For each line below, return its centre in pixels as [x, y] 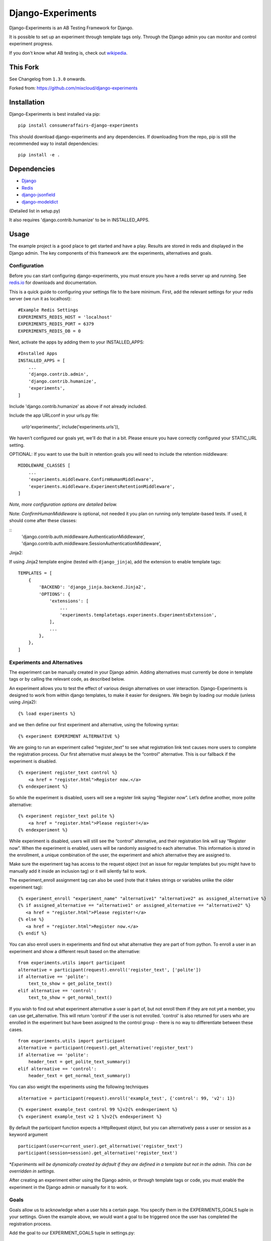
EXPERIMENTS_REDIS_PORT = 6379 [56, 324]
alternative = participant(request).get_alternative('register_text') [106, 1048]
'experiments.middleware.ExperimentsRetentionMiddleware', [102, 486]
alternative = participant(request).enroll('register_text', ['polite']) [110, 970]
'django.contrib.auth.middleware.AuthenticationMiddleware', [83, 537]
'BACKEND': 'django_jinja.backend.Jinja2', [93, 587]
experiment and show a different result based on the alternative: [75, 951]
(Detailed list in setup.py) [35, 210]
